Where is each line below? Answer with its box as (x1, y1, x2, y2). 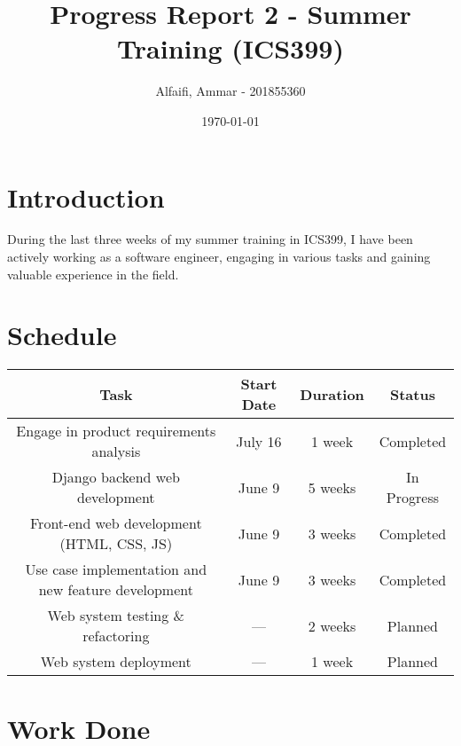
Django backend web (51, 467, 180, 488)
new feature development (38, 579, 193, 601)
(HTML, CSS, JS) (59, 533, 173, 554)
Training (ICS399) (117, 30, 344, 67)
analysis (91, 441, 141, 462)
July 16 (236, 430, 282, 452)
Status (389, 383, 435, 404)
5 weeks (308, 476, 356, 498)
